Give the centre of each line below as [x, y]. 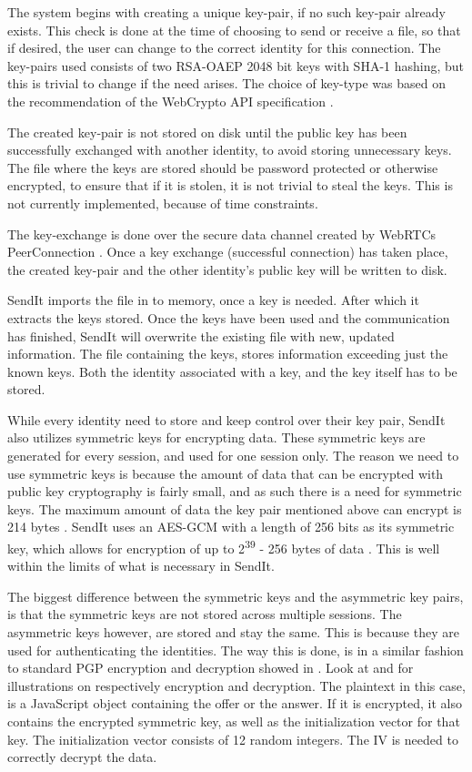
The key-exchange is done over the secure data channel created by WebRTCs [222, 234]
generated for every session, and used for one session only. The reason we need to [233, 456]
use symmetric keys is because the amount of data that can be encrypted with [226, 473]
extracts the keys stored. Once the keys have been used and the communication [229, 317]
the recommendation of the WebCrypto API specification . [171, 101]
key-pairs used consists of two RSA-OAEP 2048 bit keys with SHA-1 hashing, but [236, 65]
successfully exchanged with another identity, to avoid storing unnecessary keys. [230, 150]
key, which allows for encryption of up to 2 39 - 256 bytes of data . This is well [224, 547]
